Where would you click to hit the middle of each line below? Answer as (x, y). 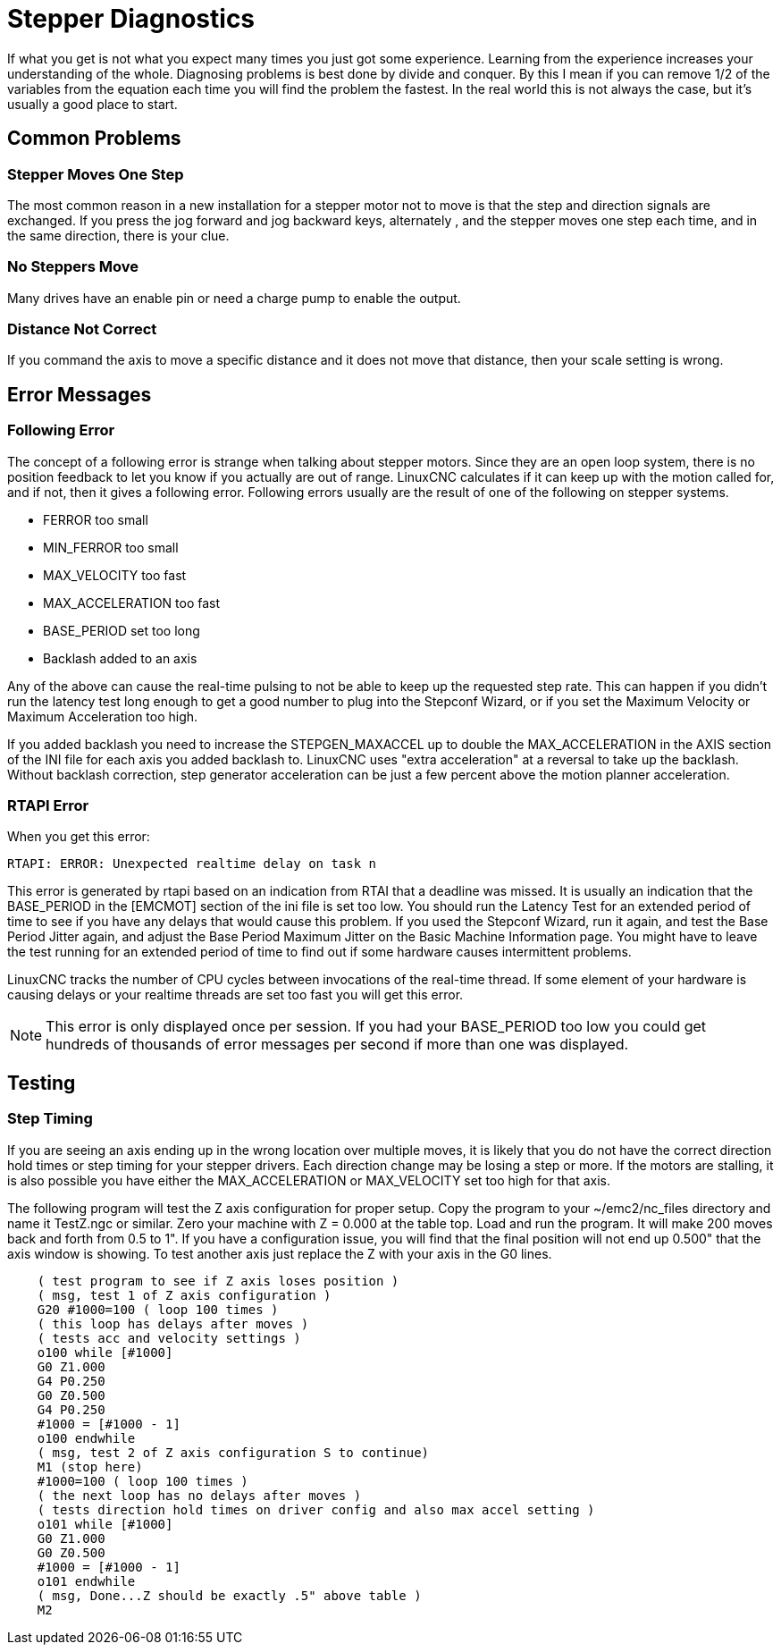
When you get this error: (79, 837)
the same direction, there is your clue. (118, 235)
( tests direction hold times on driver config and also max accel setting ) (316, 1509)
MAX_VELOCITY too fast (115, 575)
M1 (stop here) (90, 1467)
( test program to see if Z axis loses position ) (218, 1281)
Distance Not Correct (82, 329)
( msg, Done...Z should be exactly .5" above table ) (229, 1595)
